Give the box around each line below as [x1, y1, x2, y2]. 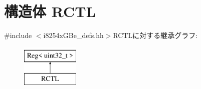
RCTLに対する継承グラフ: [113, 30, 198, 40]
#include [4, 30, 32, 40]
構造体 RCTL [4, 1, 96, 21]
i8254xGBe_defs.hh [43, 30, 104, 40]
